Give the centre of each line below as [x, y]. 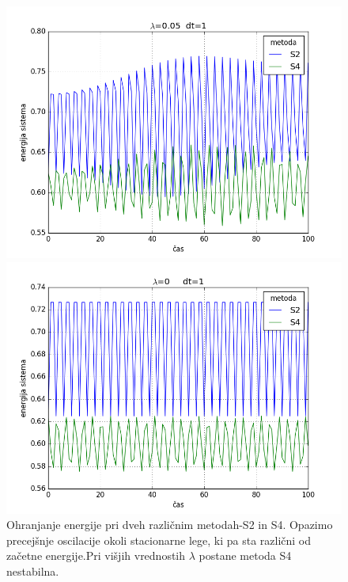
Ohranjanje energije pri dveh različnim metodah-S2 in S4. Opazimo [170, 525]
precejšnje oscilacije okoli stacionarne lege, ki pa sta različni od [159, 540]
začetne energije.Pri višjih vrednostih [96, 555]
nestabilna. [33, 571]
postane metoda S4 [245, 555]
